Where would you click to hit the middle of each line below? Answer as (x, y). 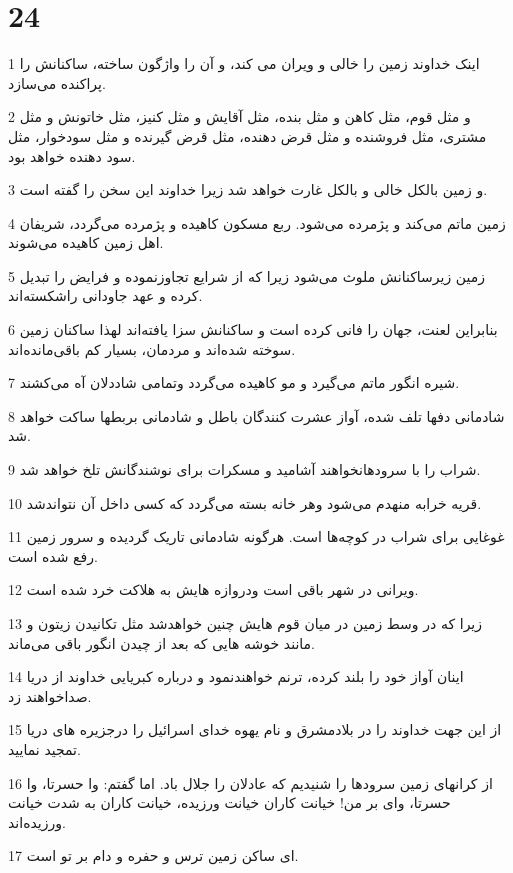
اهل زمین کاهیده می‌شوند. (86, 242)
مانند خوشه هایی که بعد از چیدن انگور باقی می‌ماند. (161, 642)
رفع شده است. (53, 555)
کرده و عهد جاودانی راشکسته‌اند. (105, 295)
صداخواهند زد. (50, 695)
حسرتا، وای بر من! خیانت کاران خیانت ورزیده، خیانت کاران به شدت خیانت (229, 802)
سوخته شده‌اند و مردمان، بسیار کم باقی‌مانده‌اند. (152, 348)
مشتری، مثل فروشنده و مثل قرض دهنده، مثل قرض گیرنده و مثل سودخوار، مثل (247, 135)
